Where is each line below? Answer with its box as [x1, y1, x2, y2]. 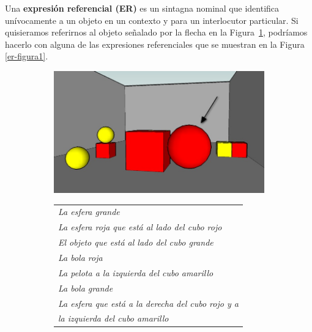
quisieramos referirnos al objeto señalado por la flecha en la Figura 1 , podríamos [5, 26, 308, 39]
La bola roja [58, 251, 103, 263]
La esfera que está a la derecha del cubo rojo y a [58, 296, 239, 309]
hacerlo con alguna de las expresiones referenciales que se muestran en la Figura [5, 37, 305, 50]
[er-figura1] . [5, 50, 48, 62]
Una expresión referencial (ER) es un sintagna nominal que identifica [5, 2, 280, 14]
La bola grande [58, 281, 113, 294]
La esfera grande [58, 205, 120, 218]
